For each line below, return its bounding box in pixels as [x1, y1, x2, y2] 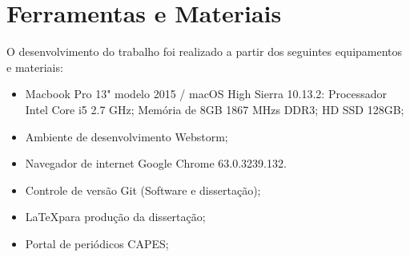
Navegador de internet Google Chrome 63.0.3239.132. [25, 155, 287, 172]
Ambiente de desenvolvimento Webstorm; [25, 128, 228, 144]
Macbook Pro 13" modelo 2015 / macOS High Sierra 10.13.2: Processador [25, 85, 388, 102]
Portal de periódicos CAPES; [25, 235, 169, 251]
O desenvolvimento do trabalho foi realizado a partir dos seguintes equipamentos [6, 43, 403, 60]
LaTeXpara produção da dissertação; [25, 208, 206, 225]
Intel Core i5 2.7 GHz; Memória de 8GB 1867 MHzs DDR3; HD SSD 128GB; [25, 101, 404, 117]
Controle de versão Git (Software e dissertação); [25, 181, 261, 198]
